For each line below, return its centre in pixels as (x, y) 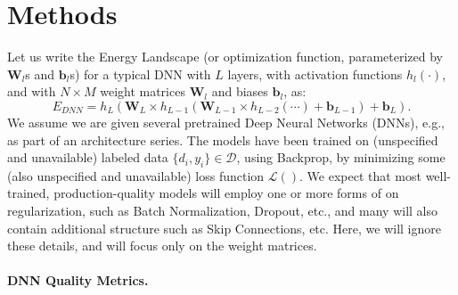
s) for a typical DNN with (140, 74)
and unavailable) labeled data (88, 157)
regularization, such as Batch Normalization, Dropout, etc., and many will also (223, 211)
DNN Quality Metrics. (78, 280)
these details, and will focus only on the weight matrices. (162, 246)
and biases (240, 91)
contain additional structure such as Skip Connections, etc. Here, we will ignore (224, 228)
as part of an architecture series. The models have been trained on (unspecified (223, 139)
